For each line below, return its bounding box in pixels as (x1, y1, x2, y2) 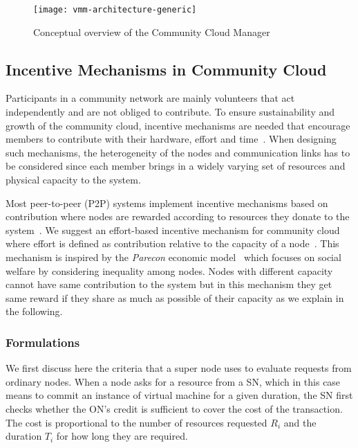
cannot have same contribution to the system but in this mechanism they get (6, 277, 332, 292)
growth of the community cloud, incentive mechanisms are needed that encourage (6, 118, 350, 132)
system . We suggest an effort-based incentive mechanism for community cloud (6, 222, 340, 237)
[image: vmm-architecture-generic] (33, 5, 197, 15)
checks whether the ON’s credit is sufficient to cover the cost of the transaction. (6, 401, 343, 415)
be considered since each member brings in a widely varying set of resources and (6, 159, 346, 173)
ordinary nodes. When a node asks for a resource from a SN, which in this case (6, 374, 341, 388)
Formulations (6, 333, 80, 350)
